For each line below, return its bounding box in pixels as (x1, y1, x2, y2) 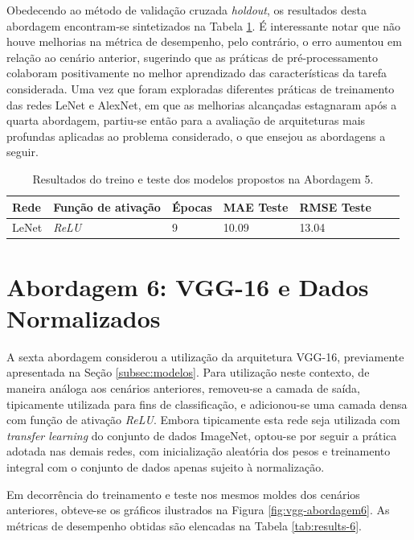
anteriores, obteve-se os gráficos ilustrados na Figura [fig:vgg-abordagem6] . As (6, 501, 390, 518)
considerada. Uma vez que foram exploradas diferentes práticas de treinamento (6, 80, 395, 97)
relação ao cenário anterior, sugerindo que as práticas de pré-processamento (6, 48, 378, 65)
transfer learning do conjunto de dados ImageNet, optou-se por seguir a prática (6, 427, 397, 443)
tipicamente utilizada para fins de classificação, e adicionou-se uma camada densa (6, 395, 408, 412)
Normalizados (6, 301, 161, 334)
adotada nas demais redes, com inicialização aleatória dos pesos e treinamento (6, 443, 391, 460)
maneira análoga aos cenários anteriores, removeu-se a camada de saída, (6, 379, 360, 396)
